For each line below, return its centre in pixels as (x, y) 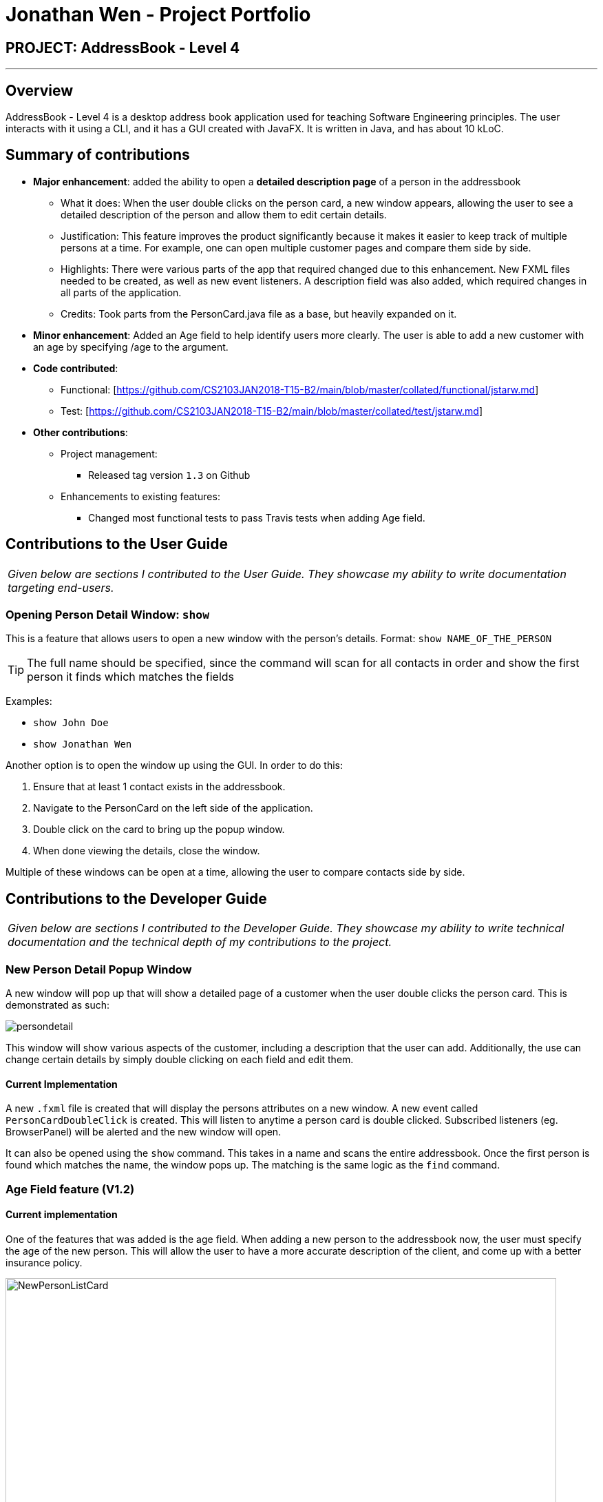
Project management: (109, 453)
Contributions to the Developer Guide (136, 898)
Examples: (29, 701)
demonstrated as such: (58, 1005)
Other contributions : (81, 432)
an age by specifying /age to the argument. (131, 347)
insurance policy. (44, 1262)
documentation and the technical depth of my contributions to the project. (200, 942)
